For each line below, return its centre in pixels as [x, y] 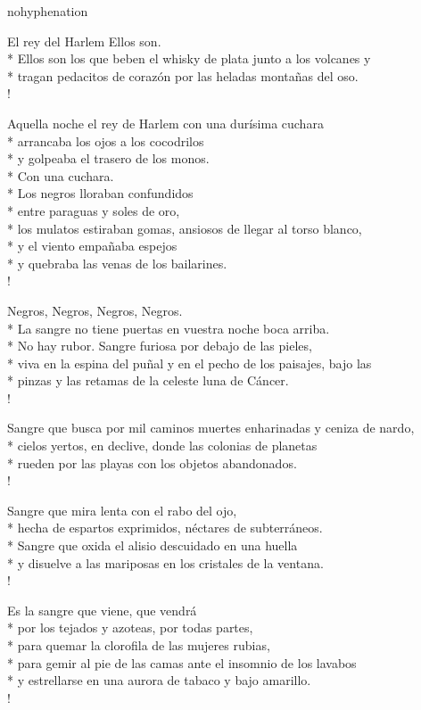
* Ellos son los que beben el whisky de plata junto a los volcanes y [189, 58]
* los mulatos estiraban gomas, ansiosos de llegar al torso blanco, [185, 228]
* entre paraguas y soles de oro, [94, 210]
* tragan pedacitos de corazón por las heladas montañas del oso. [183, 75]
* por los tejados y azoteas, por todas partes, [130, 627]
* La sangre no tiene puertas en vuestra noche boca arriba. [169, 328]
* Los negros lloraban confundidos [100, 193]
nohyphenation [48, 11]
